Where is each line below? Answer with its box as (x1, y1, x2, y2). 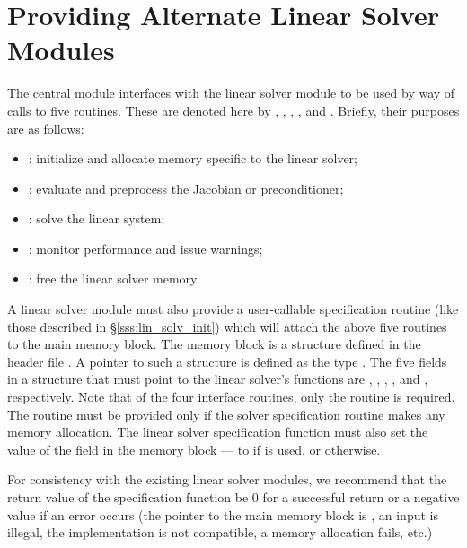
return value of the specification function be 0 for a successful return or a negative (7, 488, 460, 506)
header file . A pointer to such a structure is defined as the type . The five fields (7, 352, 447, 370)
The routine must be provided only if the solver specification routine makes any (7, 404, 445, 423)
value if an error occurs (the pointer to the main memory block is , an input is (7, 505, 438, 524)
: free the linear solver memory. (28, 269, 200, 288)
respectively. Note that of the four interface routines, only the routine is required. (7, 387, 455, 406)
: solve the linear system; (28, 209, 165, 228)
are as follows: (7, 118, 84, 137)
